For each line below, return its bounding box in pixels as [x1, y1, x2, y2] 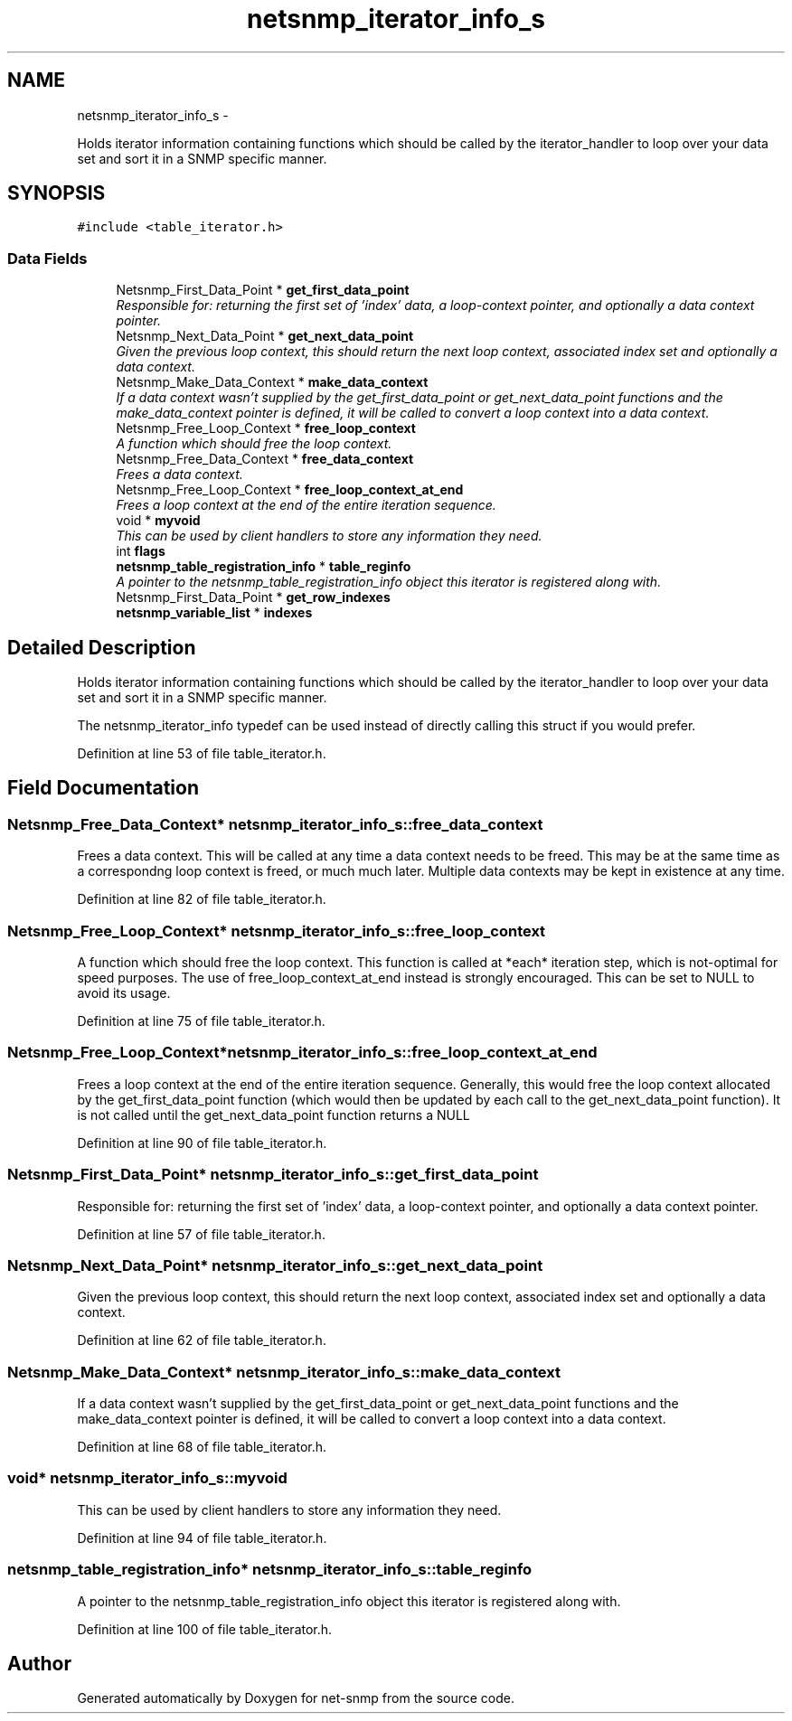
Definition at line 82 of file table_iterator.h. [77, 891, 326, 908]
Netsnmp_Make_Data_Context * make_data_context [116, 374, 429, 390]
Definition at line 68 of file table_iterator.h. [77, 1439, 327, 1454]
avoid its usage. [77, 985, 171, 1001]
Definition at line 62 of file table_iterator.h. [77, 1332, 326, 1349]
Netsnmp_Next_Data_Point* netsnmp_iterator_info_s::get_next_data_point [7, 1255, 543, 1274]
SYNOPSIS [7, 182, 106, 205]
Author [7, 1651, 71, 1675]
